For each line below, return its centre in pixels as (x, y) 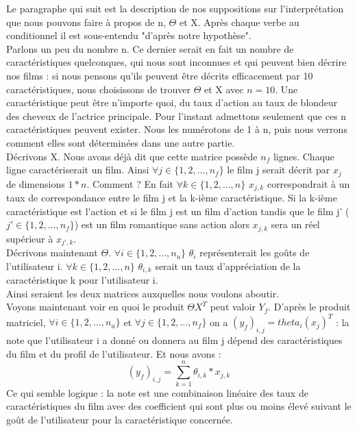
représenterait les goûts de (255, 253)
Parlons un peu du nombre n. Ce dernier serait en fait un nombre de (150, 48)
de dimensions (36, 183)
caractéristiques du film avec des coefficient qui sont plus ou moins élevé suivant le (179, 406)
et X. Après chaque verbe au (239, 22)
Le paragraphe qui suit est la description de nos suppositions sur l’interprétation (175, 8)
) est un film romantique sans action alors (162, 224)
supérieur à (30, 238)
